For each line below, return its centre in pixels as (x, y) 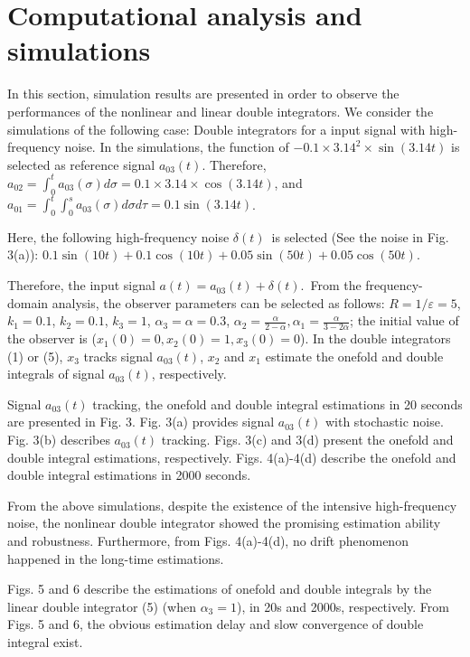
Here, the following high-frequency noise (118, 236)
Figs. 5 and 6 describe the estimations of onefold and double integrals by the (220, 589)
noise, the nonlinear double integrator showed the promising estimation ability (224, 523)
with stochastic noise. (384, 422)
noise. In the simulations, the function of (177, 147)
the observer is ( (52, 338)
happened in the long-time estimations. (116, 558)
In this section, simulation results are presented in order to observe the (203, 94)
